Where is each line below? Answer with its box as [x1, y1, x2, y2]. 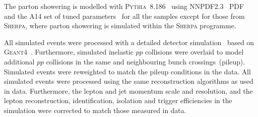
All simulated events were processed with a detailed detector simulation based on [4, 37, 254, 47]
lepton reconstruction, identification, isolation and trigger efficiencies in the [4, 95, 232, 106]
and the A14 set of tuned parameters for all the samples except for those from [4, 10, 245, 21]
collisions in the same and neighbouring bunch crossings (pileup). [46, 56, 245, 66]
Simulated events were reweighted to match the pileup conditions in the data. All [4, 66, 251, 76]
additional [4, 56, 35, 66]
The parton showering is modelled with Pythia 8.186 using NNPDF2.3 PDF [4, 1, 244, 11]
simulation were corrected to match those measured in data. [4, 105, 187, 115]
